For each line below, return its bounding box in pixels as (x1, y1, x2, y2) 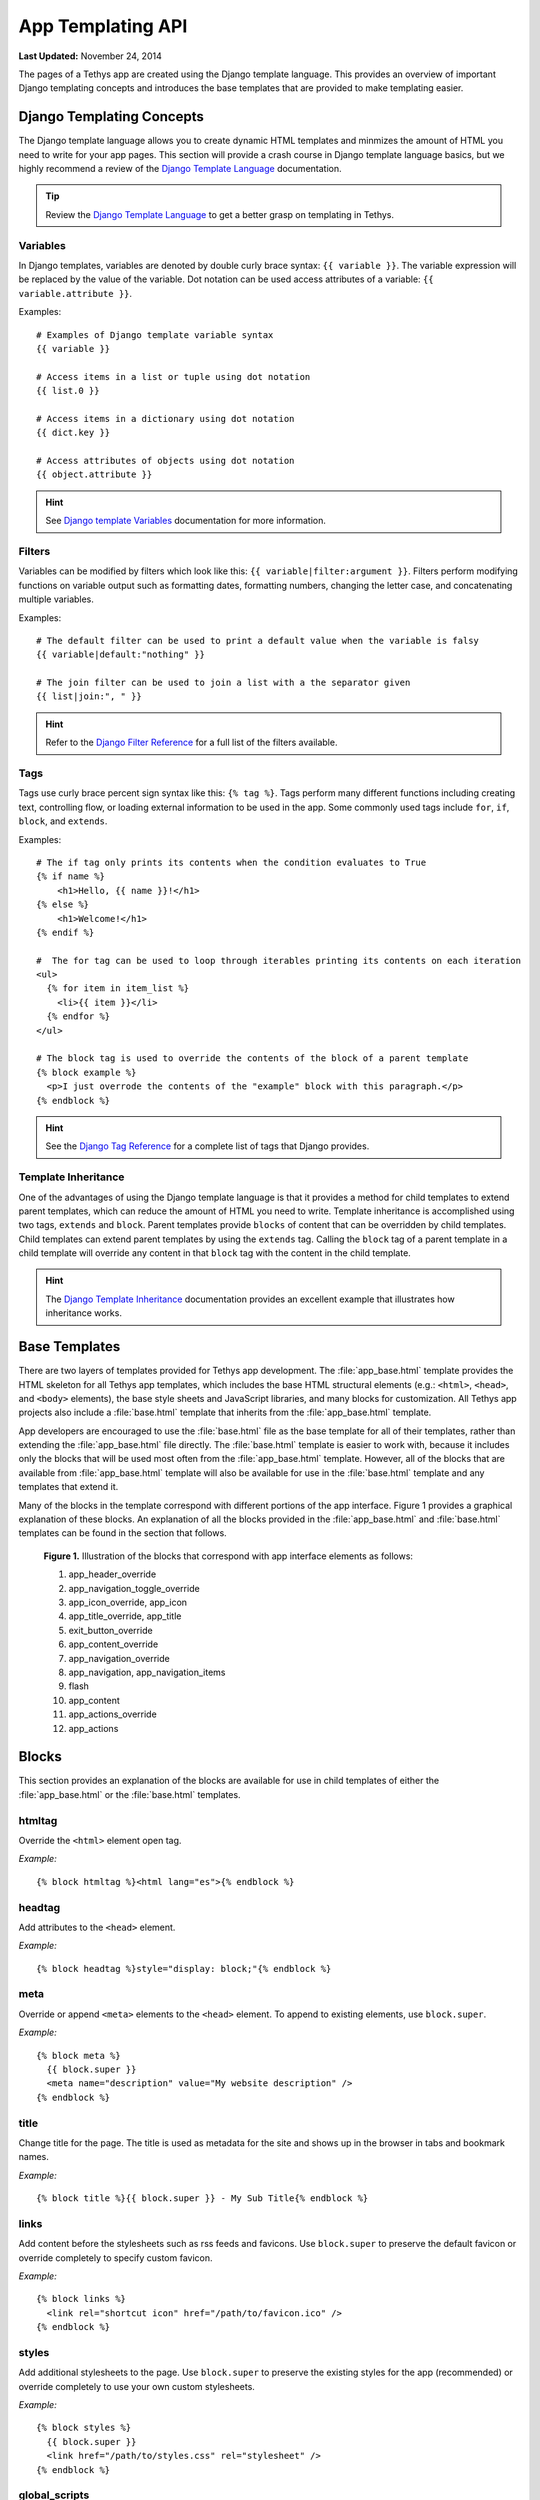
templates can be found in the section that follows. (18, 1527, 227, 1539)
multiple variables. (18, 593, 95, 605)
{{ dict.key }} (36, 427, 111, 439)
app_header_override (68, 1568, 157, 1580)
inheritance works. (45, 1307, 122, 1319)
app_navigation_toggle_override (68, 1582, 200, 1594)
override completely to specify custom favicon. (18, 2251, 214, 2264)
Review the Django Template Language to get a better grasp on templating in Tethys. (45, 208, 395, 220)
